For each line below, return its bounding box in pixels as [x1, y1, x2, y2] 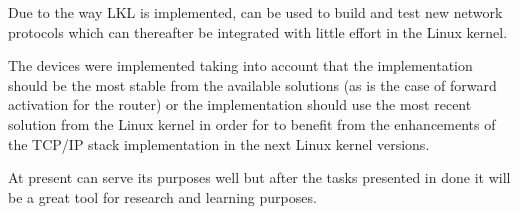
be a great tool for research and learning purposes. [8, 186, 317, 207]
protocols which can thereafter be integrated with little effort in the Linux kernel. [8, 21, 508, 42]
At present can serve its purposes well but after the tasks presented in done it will [8, 167, 511, 188]
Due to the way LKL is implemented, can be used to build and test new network [8, 2, 503, 22]
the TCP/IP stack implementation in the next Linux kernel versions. [8, 133, 430, 154]
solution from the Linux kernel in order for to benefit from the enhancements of [8, 113, 496, 134]
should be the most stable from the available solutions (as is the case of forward [8, 74, 497, 95]
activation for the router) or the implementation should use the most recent [8, 94, 472, 115]
